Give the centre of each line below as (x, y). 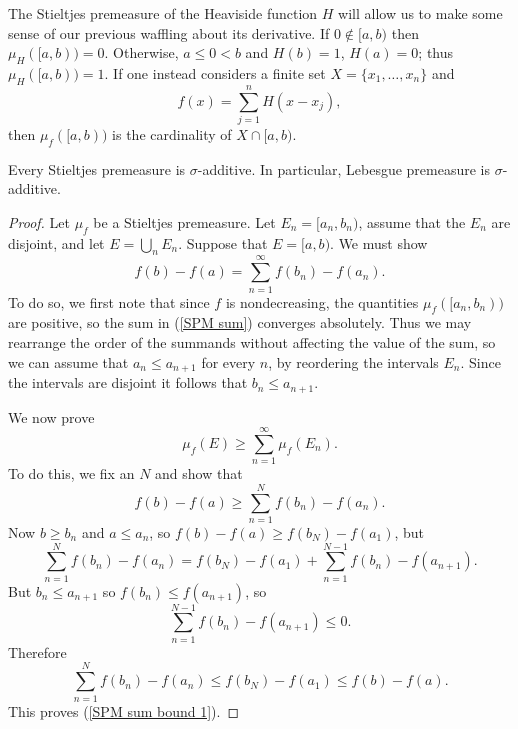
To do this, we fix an (71, 473)
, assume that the (412, 221)
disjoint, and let (56, 242)
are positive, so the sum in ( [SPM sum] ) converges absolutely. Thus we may (240, 322)
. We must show (379, 242)
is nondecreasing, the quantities (322, 301)
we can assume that (68, 361)
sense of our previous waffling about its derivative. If (169, 32)
